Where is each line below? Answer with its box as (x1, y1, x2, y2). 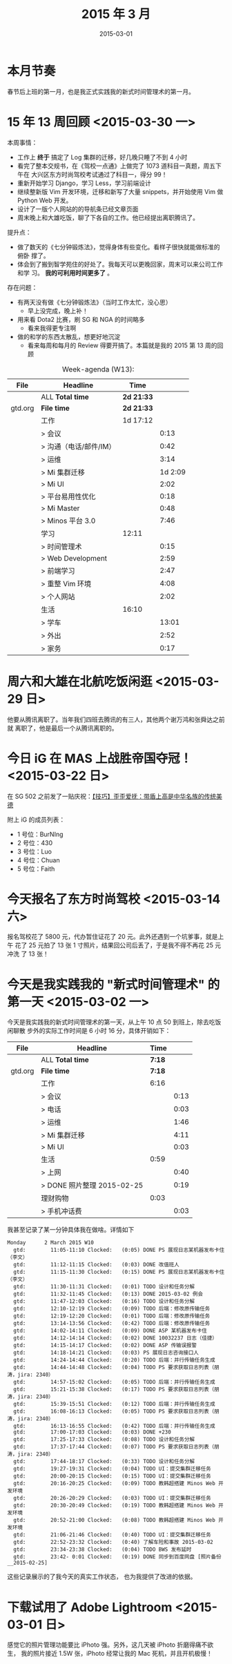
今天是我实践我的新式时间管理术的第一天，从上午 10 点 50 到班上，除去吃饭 (7, 1018, 222, 1026)
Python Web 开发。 (17, 196, 72, 204)
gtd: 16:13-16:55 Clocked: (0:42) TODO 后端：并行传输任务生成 (13, 1423, 215, 1430)
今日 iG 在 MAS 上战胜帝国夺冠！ (7, 751, 193, 766)
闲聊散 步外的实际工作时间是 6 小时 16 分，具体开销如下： (7, 1027, 171, 1035)
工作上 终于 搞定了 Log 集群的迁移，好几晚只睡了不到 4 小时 (17, 153, 188, 161)
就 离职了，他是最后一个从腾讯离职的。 (7, 724, 118, 732)
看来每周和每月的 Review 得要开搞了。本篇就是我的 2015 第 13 (27, 341, 204, 349)
